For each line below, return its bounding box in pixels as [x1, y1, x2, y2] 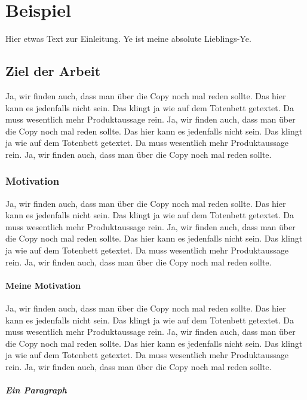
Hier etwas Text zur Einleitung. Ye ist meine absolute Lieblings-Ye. [5, 32, 251, 45]
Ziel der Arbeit [5, 62, 101, 80]
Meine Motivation [5, 279, 81, 291]
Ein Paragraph [5, 384, 67, 396]
